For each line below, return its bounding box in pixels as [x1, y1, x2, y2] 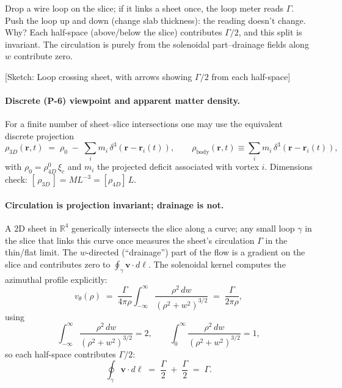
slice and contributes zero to [5, 257, 111, 270]
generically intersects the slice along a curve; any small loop [71, 221, 295, 234]
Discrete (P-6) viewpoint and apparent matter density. [5, 94, 241, 107]
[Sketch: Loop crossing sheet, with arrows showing [5, 70, 192, 82]
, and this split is [238, 26, 302, 38]
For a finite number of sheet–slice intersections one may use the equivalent [5, 117, 283, 130]
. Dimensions [264, 160, 313, 173]
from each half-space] [211, 70, 291, 82]
